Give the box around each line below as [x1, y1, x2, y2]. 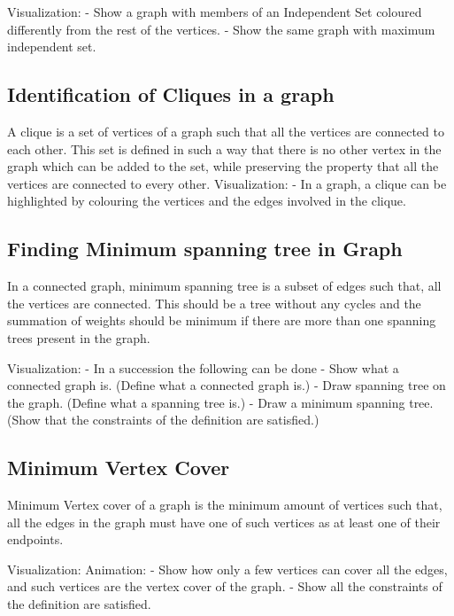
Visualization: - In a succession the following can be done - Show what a [7, 358, 399, 377]
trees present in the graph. [7, 328, 150, 347]
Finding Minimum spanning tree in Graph [7, 235, 403, 262]
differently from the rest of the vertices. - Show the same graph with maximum [7, 19, 435, 38]
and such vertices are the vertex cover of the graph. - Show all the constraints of [7, 577, 442, 596]
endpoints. [7, 530, 64, 549]
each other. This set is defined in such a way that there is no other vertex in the [7, 139, 442, 158]
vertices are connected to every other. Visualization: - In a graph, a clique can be [7, 174, 447, 192]
